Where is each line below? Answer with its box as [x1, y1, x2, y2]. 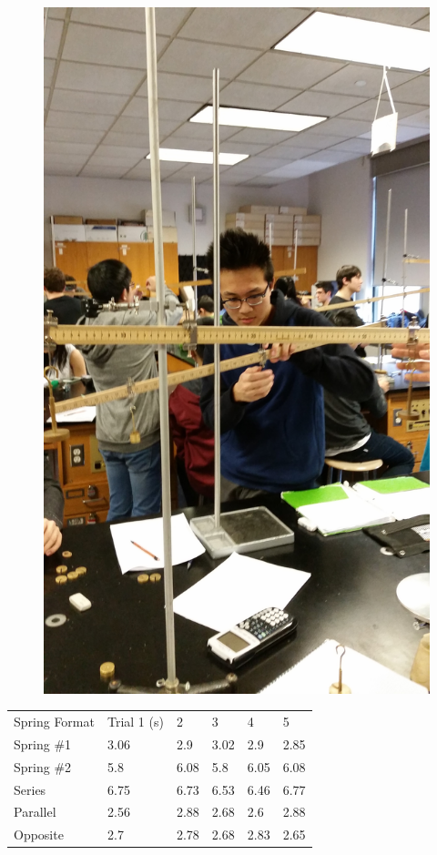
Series [14, 779, 46, 799]
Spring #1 [14, 734, 72, 753]
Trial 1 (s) [107, 712, 164, 731]
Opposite [14, 825, 64, 844]
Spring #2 [14, 757, 72, 776]
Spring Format [14, 712, 95, 731]
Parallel [14, 802, 56, 821]
